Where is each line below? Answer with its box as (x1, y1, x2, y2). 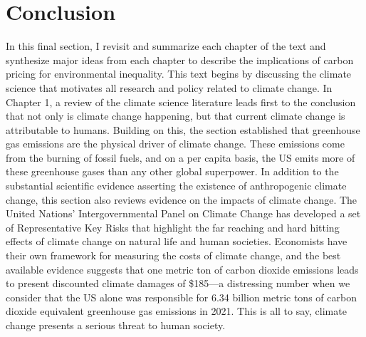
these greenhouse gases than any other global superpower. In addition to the (6, 164, 339, 179)
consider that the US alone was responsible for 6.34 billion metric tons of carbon (6, 289, 357, 304)
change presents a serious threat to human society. (6, 318, 226, 332)
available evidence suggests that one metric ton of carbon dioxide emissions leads (6, 261, 359, 276)
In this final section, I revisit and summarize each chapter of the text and (6, 38, 326, 53)
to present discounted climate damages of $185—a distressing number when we (6, 276, 350, 291)
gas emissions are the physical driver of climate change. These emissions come (6, 136, 345, 151)
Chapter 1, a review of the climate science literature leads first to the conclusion (6, 94, 356, 109)
